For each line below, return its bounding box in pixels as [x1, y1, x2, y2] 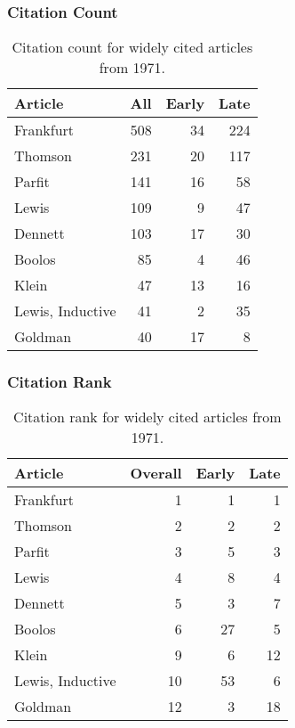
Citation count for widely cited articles [12, 37, 253, 58]
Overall [130, 462, 182, 484]
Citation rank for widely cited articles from [13, 406, 282, 428]
